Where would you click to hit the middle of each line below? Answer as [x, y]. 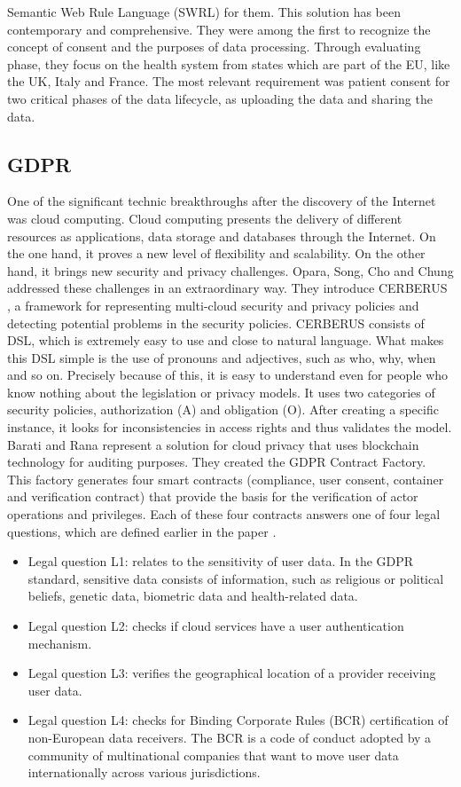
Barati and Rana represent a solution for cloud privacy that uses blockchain [213, 444]
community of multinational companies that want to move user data [213, 755]
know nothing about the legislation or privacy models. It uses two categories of [221, 392]
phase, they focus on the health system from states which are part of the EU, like [229, 63]
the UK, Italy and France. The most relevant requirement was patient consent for [229, 81]
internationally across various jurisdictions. [144, 772]
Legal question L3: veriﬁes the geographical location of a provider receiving [232, 673]
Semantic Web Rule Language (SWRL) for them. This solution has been [204, 12]
